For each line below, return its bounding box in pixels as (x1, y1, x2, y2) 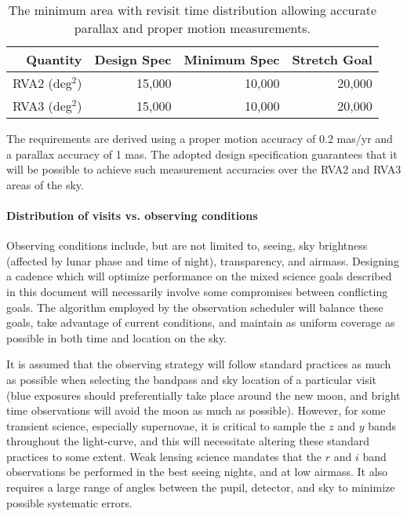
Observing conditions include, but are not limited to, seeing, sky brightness (6, 237, 368, 254)
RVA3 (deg (13, 97, 72, 115)
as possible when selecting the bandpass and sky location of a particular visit (6, 371, 377, 387)
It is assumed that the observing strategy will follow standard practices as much (6, 356, 391, 372)
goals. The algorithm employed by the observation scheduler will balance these (6, 298, 383, 315)
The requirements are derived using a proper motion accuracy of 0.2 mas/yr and (6, 130, 393, 146)
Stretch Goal (292, 50, 372, 68)
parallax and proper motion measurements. (74, 19, 311, 37)
